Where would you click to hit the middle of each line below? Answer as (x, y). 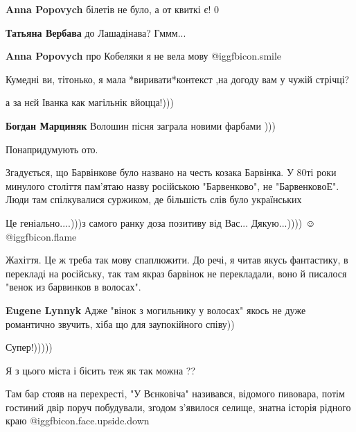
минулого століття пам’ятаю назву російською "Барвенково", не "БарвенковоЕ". (172, 185)
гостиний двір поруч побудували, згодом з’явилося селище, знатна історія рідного (178, 407)
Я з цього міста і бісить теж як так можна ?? (100, 370)
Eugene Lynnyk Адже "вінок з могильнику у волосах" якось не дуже (156, 310)
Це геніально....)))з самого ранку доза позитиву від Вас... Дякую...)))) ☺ (161, 222)
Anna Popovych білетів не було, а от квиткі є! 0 (112, 9)
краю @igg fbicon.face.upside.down (78, 421)
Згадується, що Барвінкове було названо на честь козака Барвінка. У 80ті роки (171, 172)
